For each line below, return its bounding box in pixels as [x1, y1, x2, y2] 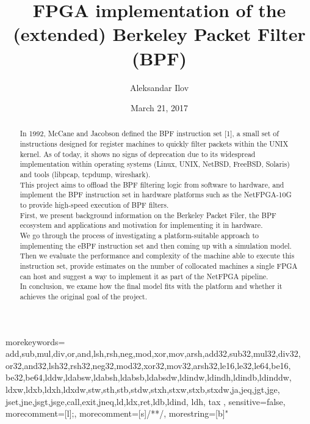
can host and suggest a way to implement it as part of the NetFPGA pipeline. [20, 271, 269, 281]
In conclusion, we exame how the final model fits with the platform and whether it [20, 281, 283, 291]
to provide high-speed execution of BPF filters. [20, 200, 169, 210]
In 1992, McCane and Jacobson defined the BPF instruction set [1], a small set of [20, 128, 279, 139]
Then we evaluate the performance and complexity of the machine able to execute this [20, 250, 295, 261]
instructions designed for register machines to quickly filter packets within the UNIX [20, 139, 289, 149]
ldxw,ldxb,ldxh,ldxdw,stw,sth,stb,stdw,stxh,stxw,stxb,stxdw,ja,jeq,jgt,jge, [5, 383, 280, 396]
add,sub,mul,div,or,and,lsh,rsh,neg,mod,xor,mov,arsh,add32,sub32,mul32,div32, [5, 347, 301, 360]
